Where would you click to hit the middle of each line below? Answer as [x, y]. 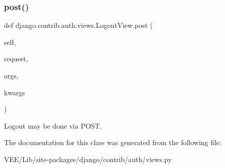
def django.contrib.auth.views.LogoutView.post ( [78, 25]
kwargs [15, 92]
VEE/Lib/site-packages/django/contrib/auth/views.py [88, 159]
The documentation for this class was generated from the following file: [113, 142]
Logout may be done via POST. [53, 125]
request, [16, 59]
